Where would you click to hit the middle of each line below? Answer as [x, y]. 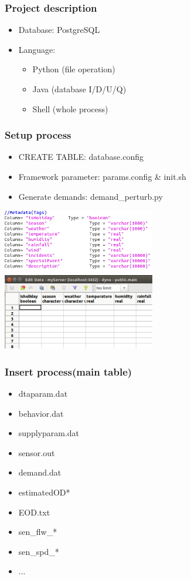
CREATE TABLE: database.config [81, 157]
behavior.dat [41, 413]
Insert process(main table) [69, 371]
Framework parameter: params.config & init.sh [102, 176]
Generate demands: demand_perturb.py [91, 196]
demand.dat [40, 472]
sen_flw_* [38, 532]
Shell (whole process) [70, 108]
